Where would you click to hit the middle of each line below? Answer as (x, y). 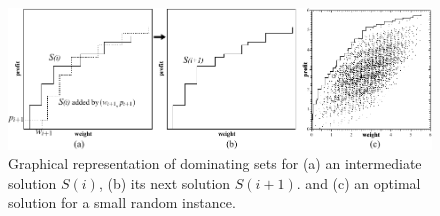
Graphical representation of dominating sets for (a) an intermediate (215, 163)
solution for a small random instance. (122, 202)
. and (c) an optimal (358, 182)
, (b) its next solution (164, 182)
